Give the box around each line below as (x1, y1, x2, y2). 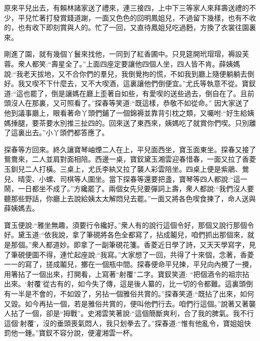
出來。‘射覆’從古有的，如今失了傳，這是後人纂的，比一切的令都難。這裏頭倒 (4, 278, 253, 289)
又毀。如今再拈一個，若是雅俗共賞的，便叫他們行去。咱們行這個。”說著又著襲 (4, 298, 256, 308)
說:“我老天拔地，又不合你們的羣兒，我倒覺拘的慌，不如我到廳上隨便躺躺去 (4, 68, 247, 79)
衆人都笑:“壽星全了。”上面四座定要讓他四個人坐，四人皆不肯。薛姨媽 (17, 58, 240, 69)
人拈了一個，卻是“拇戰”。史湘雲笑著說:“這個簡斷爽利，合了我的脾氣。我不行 (4, 308, 254, 318)
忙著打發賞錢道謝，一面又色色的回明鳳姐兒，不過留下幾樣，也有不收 (31, 12, 256, 23)
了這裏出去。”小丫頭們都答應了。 (4, 127, 109, 138)
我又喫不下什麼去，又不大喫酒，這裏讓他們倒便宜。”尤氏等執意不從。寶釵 (17, 78, 256, 89)
